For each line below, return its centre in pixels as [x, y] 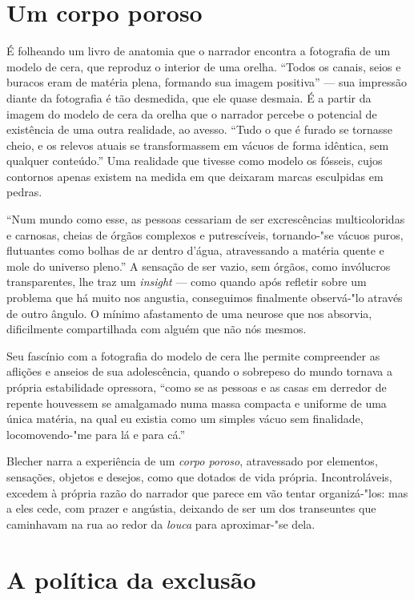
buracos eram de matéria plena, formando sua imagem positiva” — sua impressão [207, 82]
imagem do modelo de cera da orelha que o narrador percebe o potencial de [192, 113]
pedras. [24, 192]
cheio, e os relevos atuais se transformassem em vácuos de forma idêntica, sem [198, 145]
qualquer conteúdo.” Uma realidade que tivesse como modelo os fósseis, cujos [195, 161]
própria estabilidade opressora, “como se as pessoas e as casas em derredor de [197, 387]
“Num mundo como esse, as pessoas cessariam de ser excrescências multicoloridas [206, 219]
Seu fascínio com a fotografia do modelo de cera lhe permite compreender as [193, 355]
